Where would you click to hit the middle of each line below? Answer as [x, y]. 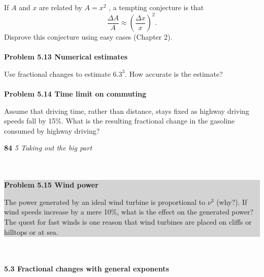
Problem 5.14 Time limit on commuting [75, 94]
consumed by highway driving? [52, 130]
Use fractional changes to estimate [57, 73]
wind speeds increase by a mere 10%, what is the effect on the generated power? [129, 212]
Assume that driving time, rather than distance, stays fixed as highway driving [127, 111]
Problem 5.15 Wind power [51, 185]
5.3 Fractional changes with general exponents [87, 269]
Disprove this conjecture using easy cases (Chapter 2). [88, 37]
